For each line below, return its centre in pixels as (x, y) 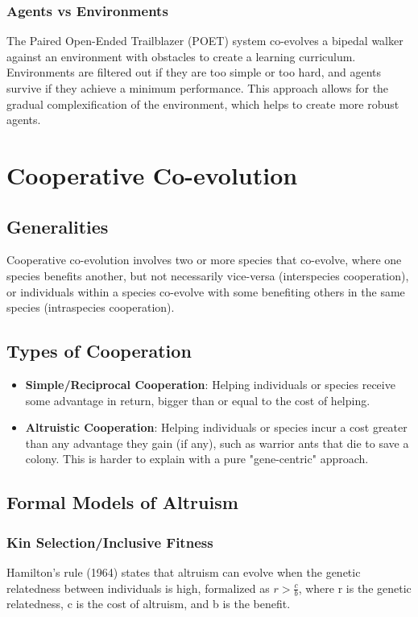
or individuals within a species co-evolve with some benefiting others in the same (206, 291)
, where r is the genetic (355, 588)
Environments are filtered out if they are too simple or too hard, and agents (194, 72)
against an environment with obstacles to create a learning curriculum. (181, 56)
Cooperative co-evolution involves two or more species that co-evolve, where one (204, 260)
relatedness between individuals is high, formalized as (138, 588)
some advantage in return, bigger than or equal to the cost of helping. (198, 400)
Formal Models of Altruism (122, 502)
